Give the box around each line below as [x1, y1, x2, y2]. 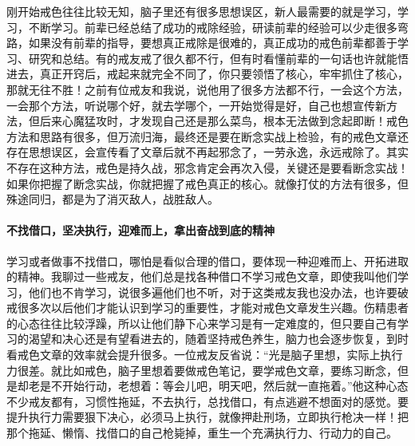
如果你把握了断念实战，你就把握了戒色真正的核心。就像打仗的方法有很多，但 [6, 175, 409, 191]
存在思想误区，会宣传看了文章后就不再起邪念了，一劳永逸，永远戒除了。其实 [6, 144, 409, 160]
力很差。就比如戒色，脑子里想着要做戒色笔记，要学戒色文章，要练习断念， [6, 361, 397, 378]
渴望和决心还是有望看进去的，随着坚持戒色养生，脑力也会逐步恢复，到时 [28, 330, 409, 347]
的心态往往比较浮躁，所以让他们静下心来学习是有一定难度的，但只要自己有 [6, 314, 397, 331]
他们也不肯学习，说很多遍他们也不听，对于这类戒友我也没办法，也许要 [28, 283, 397, 300]
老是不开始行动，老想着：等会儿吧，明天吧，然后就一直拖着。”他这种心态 [28, 377, 409, 394]
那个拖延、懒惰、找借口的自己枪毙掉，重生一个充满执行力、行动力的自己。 [6, 424, 397, 441]
